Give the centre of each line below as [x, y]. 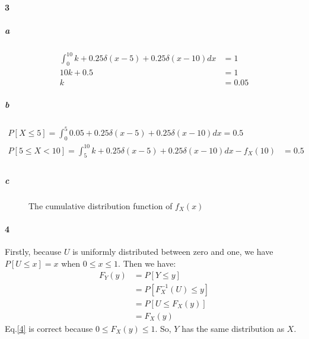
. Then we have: [147, 263]
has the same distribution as [233, 328]
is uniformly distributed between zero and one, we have [173, 252]
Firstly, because [33, 252]
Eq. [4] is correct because [49, 328]
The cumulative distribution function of [101, 205]
